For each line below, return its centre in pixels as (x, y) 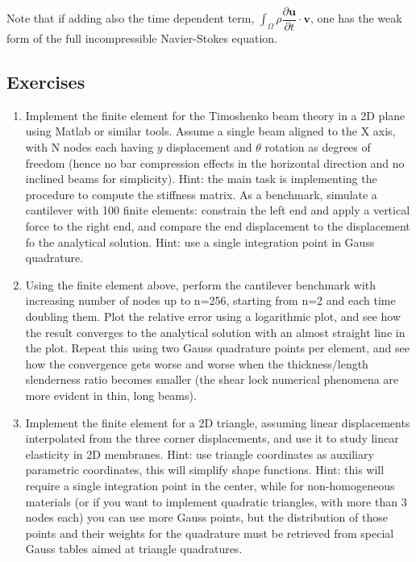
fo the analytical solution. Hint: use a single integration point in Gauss (200, 241)
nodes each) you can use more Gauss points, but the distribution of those (206, 517)
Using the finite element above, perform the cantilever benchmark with (201, 284)
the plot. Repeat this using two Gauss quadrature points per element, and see (217, 348)
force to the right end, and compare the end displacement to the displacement (218, 226)
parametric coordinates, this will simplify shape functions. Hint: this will (205, 470)
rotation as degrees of (318, 147)
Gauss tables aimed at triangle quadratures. (134, 549)
